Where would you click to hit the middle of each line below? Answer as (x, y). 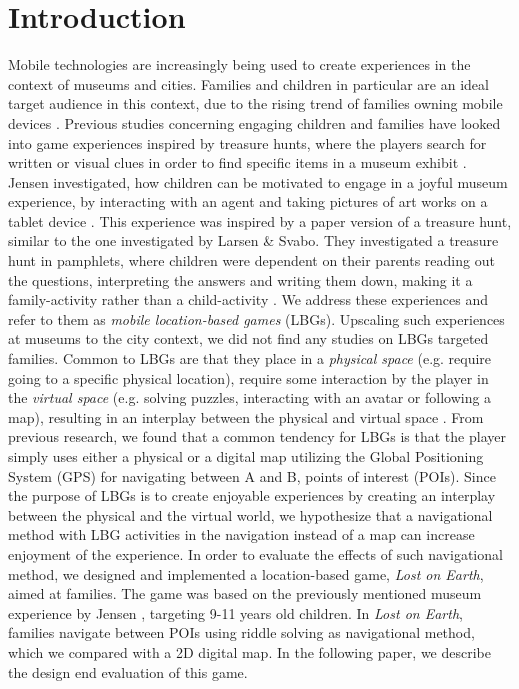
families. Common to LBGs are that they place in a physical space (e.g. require (250, 358)
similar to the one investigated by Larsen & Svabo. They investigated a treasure (253, 240)
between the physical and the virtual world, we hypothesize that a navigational (250, 514)
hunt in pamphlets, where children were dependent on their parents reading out (251, 260)
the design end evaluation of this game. (128, 671)
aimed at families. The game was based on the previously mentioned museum (245, 593)
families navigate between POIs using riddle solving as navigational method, (241, 632)
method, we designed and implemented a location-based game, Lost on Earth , (246, 573)
